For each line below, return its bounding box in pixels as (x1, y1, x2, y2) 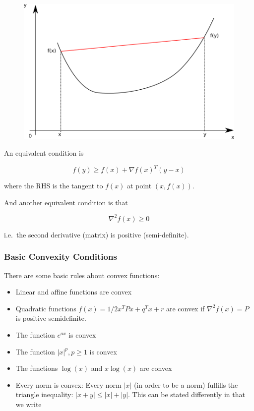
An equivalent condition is (4, 147, 84, 158)
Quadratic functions (15, 303, 76, 313)
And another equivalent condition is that (4, 197, 128, 207)
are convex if (166, 303, 205, 313)
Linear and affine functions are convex (15, 287, 132, 297)
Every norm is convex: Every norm (15, 379, 122, 390)
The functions (15, 363, 58, 373)
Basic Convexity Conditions (4, 250, 117, 263)
